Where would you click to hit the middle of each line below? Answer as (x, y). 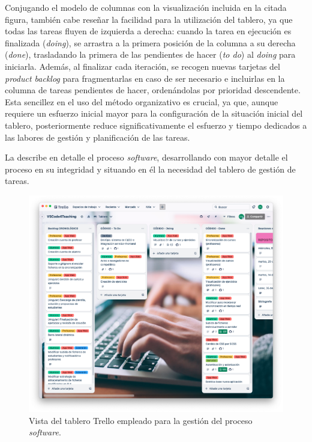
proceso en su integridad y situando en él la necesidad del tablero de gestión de (150, 169)
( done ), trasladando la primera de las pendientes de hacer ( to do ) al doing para (150, 54)
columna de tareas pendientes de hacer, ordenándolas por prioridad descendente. (153, 90)
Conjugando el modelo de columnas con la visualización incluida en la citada (146, 7)
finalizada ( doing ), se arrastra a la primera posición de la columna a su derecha (150, 42)
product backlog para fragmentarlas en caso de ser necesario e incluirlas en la (145, 78)
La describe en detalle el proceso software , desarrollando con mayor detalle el (146, 157)
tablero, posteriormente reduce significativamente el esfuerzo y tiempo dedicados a (156, 125)
